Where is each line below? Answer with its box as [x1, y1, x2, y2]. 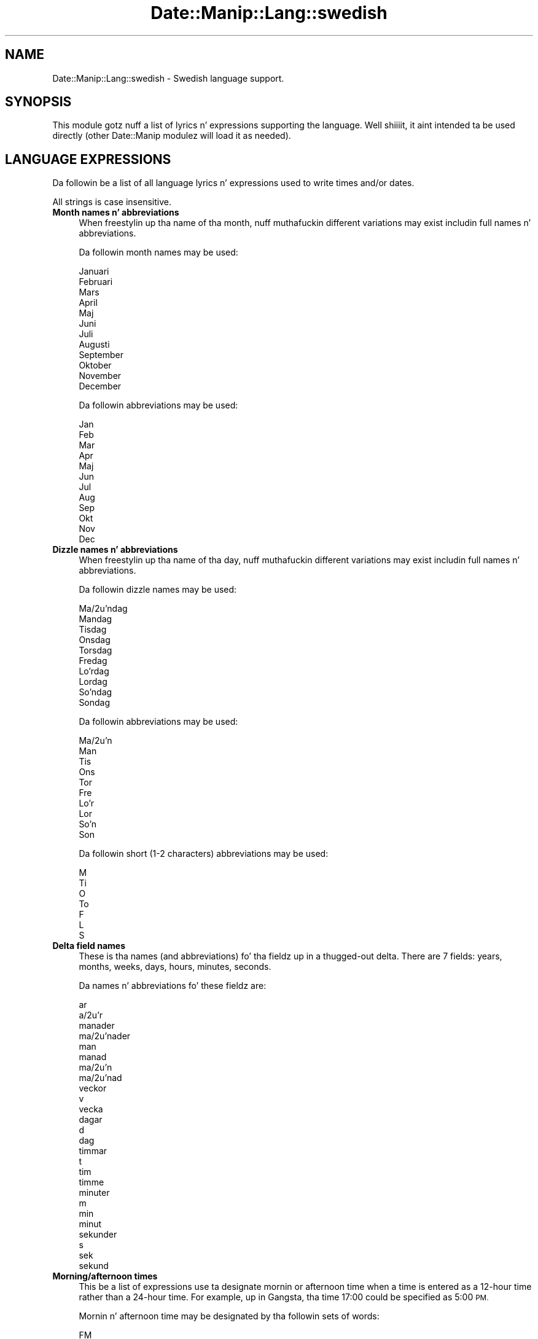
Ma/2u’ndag [79, 603, 128, 614]
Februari [79, 276, 113, 287]
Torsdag [79, 645, 112, 656]
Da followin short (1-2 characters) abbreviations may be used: [79, 848, 329, 859]
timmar [79, 1146, 107, 1157]
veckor [79, 1083, 107, 1094]
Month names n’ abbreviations [52, 207, 179, 218]
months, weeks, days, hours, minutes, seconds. [79, 961, 271, 972]
